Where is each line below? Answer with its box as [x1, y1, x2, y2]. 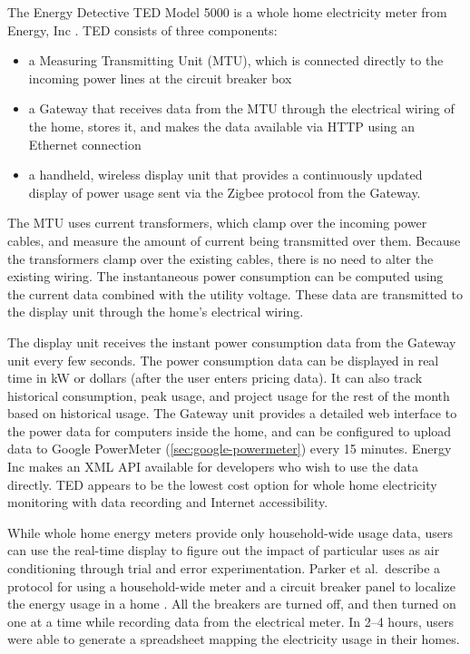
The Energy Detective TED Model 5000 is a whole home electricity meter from [7, 3, 447, 21]
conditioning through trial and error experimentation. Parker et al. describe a [7, 559, 441, 578]
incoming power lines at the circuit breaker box [28, 68, 292, 87]
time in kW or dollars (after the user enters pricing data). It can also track [7, 368, 423, 387]
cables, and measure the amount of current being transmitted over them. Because [7, 230, 461, 249]
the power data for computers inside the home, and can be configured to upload [7, 421, 452, 440]
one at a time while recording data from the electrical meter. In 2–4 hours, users [7, 611, 455, 630]
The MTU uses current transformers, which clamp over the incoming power [7, 213, 427, 232]
